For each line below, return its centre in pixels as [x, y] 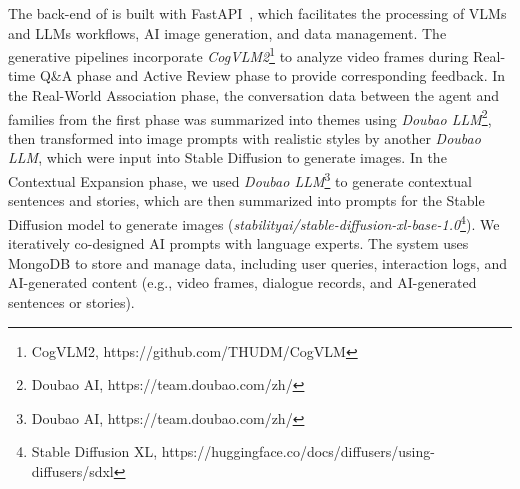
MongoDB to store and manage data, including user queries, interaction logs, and [258, 262]
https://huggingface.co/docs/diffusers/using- [298, 451]
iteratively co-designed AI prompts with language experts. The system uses [238, 243]
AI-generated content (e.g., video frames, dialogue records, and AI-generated [242, 282]
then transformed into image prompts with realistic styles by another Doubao [244, 137]
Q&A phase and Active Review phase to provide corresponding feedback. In [272, 75]
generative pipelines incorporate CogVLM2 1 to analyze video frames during [238, 54]
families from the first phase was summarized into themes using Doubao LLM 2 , [250, 117]
